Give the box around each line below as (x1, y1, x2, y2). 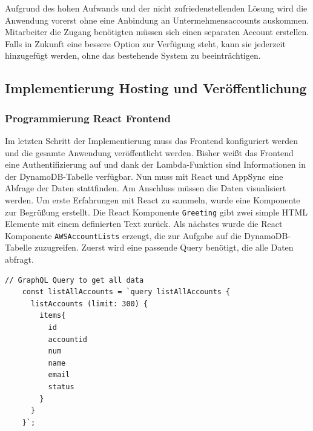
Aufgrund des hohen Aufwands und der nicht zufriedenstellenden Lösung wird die (5, 2, 308, 14)
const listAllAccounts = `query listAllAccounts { (22, 288, 231, 297)
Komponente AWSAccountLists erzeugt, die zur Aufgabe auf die (5, 229, 242, 242)
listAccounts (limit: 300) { (30, 299, 148, 308)
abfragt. (5, 253, 34, 266)
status (48, 382, 74, 391)
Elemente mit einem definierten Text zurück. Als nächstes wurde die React (5, 217, 283, 230)
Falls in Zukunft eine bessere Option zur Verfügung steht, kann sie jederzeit (5, 37, 286, 50)
